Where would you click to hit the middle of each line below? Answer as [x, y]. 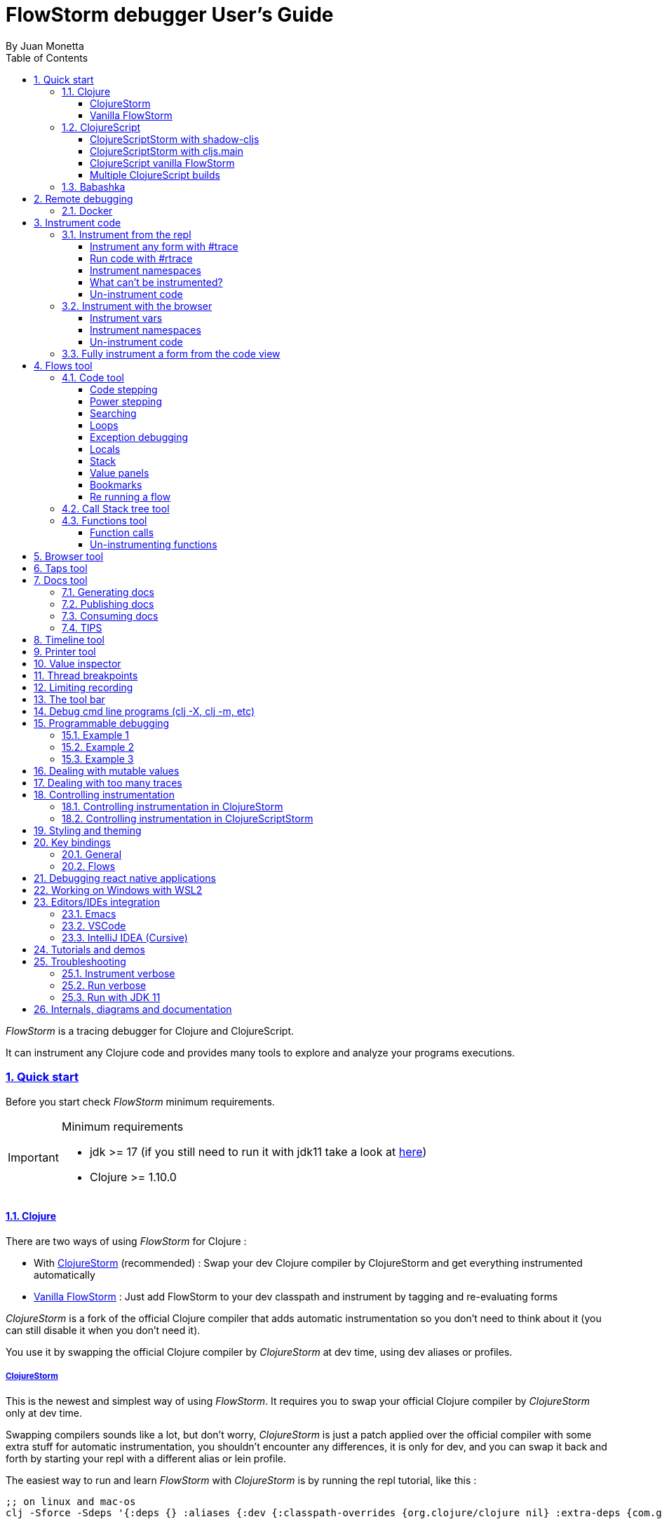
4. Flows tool [63, 365]
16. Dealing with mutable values [107, 770]
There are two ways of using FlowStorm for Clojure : [126, 1241]
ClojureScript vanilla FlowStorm [162, 163]
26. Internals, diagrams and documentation [133, 1009]
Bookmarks [116, 484]
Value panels [120, 472]
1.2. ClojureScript [101, 127]
